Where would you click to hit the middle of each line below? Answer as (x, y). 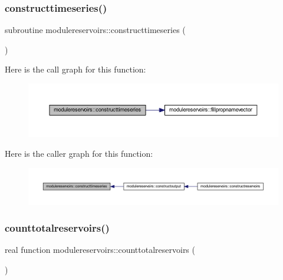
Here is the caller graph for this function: (79, 154)
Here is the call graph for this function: (75, 69)
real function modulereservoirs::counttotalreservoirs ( (100, 250)
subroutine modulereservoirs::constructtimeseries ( (95, 30)
